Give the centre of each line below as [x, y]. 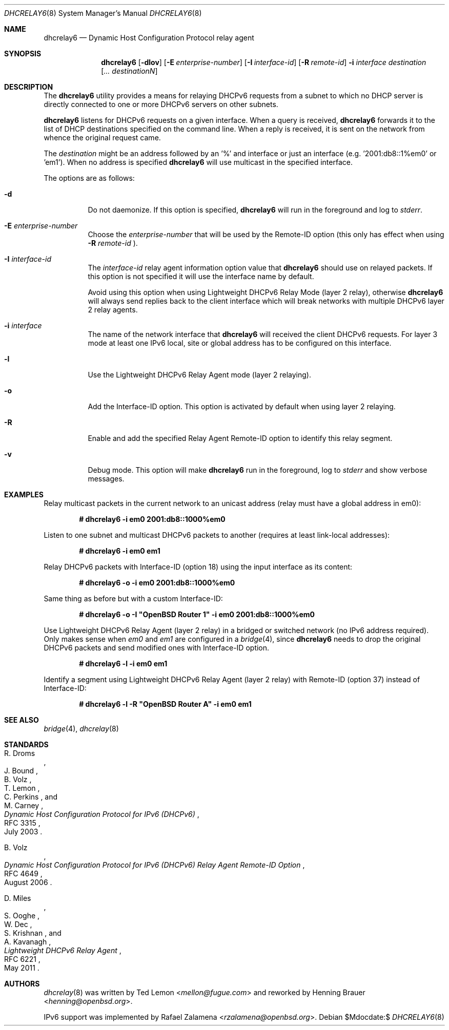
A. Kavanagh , [28, 942]
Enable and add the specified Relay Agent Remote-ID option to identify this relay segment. [240, 438]
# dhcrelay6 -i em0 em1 [120, 551]
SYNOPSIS [23, 54]
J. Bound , [21, 771]
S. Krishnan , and [33, 933]
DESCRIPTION [29, 87]
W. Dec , [18, 924]
